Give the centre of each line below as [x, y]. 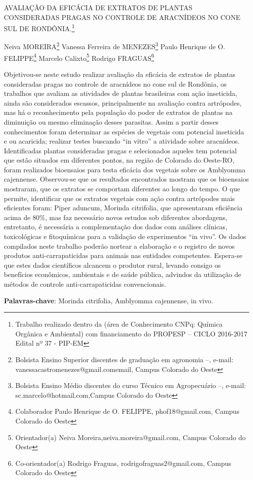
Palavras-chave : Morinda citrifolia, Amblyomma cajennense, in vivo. [108, 300]
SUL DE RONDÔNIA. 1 [39, 28]
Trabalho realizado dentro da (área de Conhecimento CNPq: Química [119, 324]
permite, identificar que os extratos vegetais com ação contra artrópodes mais [119, 198]
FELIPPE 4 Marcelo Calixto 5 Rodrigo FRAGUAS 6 [79, 57]
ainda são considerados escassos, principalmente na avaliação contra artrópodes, [123, 102]
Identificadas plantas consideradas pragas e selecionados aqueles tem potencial [120, 150]
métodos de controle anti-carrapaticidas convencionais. [85, 284]
